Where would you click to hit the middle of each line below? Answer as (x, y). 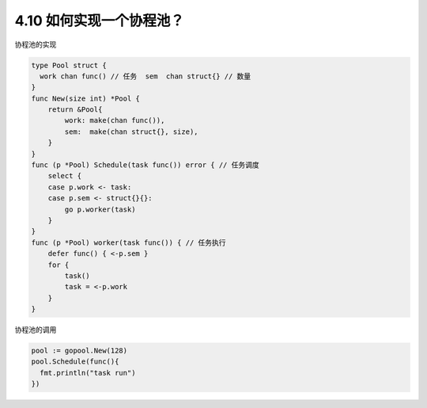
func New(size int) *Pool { (85, 98)
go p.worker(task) (100, 209)
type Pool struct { (69, 65)
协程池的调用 (36, 330)
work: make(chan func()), (115, 120)
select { (65, 176)
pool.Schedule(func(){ (75, 362)
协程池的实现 (36, 44)
